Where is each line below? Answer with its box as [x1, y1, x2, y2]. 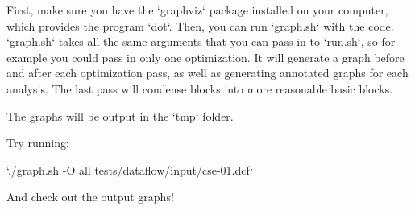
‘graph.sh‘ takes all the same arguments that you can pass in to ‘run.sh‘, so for [6, 33, 396, 50]
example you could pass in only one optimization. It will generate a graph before [6, 48, 405, 65]
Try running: [6, 134, 69, 151]
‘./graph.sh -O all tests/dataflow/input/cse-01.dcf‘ [6, 161, 254, 178]
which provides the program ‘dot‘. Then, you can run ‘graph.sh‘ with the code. [6, 17, 394, 34]
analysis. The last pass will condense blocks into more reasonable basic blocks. [6, 80, 393, 97]
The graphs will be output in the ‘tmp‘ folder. [6, 107, 234, 124]
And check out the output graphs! [6, 188, 174, 205]
